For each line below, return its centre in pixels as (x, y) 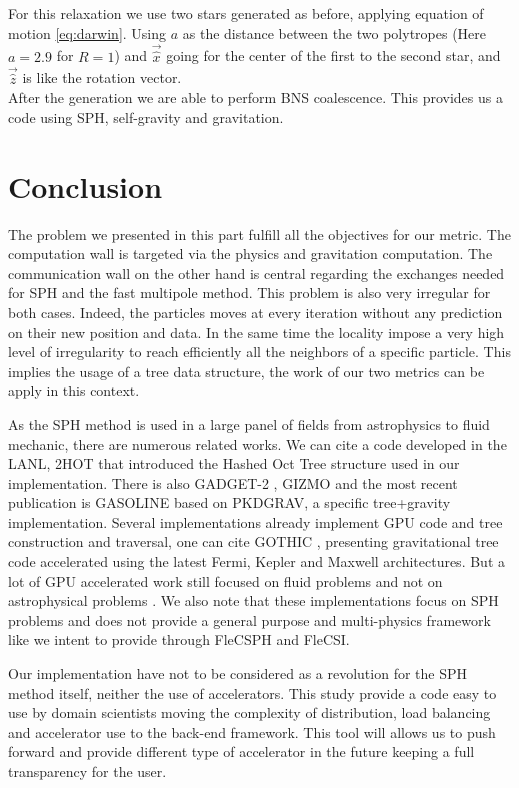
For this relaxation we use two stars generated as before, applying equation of (246, 13)
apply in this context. (74, 390)
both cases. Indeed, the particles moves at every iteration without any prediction (255, 311)
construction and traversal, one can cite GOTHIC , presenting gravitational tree (253, 541)
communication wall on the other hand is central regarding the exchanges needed (256, 272)
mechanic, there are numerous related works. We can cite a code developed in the (257, 443)
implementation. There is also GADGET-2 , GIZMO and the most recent (233, 482)
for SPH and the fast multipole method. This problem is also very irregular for (249, 292)
